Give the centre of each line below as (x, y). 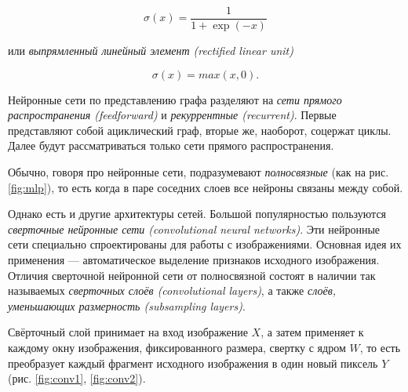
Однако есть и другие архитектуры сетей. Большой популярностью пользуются (197, 214)
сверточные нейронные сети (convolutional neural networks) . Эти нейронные (194, 229)
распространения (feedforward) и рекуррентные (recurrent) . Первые (172, 115)
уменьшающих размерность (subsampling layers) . (127, 305)
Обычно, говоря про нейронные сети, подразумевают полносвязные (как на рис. (199, 172)
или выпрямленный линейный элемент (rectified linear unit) (151, 51)
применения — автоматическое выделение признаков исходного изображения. (194, 260)
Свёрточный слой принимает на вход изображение (128, 332)
